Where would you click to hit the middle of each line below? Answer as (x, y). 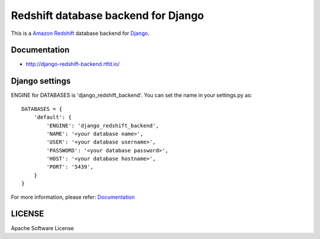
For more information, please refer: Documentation (73, 197)
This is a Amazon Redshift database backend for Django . (80, 33)
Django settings (41, 81)
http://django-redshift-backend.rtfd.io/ (73, 64)
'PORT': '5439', (70, 167)
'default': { (52, 117)
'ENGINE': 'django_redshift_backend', (103, 125)
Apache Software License (42, 228)
